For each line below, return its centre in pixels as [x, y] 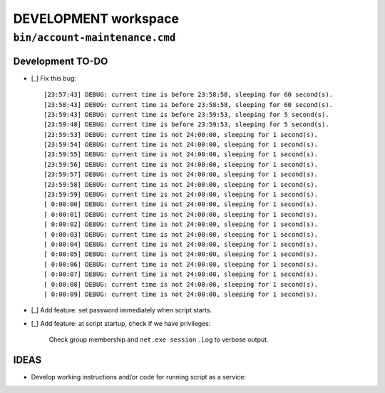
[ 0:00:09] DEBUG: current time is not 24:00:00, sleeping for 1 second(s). [181, 294]
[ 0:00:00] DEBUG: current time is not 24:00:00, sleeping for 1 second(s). [181, 204]
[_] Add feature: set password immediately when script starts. [122, 310]
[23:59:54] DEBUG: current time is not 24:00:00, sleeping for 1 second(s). [181, 145]
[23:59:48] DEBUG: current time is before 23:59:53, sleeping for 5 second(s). [186, 124]
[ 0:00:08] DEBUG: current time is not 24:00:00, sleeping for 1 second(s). [181, 284]
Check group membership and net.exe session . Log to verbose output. [159, 340]
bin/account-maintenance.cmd [94, 38]
